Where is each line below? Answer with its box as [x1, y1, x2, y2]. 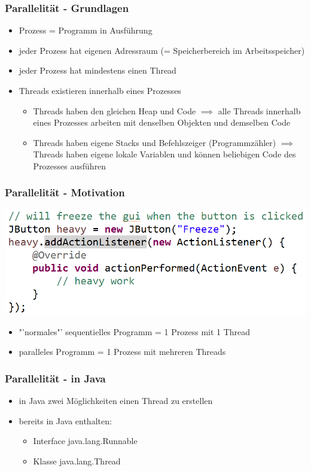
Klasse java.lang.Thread [33, 455, 121, 467]
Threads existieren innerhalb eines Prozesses [19, 84, 181, 96]
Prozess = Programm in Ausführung [19, 24, 153, 37]
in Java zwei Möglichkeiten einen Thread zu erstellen [19, 394, 213, 407]
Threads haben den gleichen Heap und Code [33, 104, 196, 117]
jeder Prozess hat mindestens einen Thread [19, 64, 176, 77]
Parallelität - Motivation [5, 185, 125, 200]
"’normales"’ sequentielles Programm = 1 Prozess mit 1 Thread [19, 325, 251, 338]
